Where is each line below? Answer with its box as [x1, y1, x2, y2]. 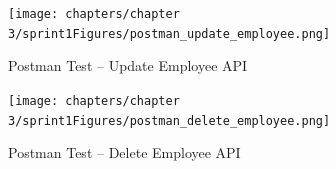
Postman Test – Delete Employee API [8, 142, 241, 163]
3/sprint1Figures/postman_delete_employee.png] [8, 113, 331, 128]
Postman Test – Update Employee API [8, 55, 248, 76]
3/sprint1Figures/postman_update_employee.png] [8, 26, 331, 41]
